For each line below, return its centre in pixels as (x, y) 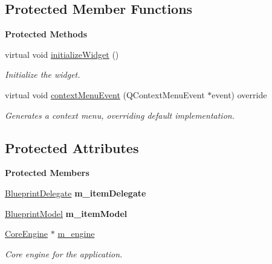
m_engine (76, 234)
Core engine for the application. (64, 253)
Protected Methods (46, 34)
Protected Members (47, 173)
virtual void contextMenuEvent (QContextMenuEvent (105, 94)
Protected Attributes (72, 147)
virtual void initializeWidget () (62, 54)
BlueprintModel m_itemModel (66, 213)
